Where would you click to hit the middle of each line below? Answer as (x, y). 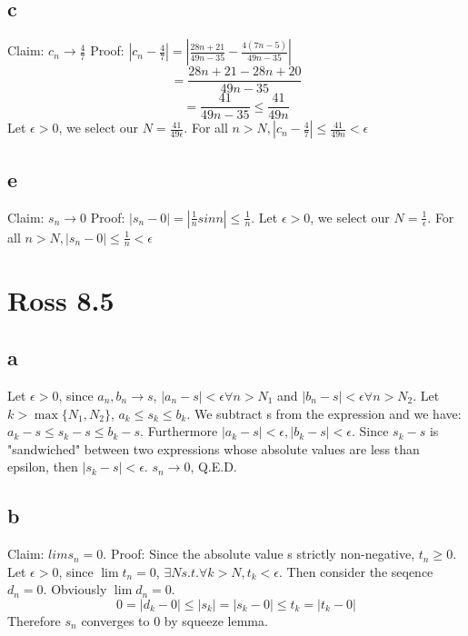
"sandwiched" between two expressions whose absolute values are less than (214, 448)
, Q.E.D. (214, 467)
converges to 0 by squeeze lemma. (174, 620)
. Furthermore (179, 431)
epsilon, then (43, 467)
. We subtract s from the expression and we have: (324, 413)
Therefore (34, 620)
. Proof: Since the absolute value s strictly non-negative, (259, 554)
